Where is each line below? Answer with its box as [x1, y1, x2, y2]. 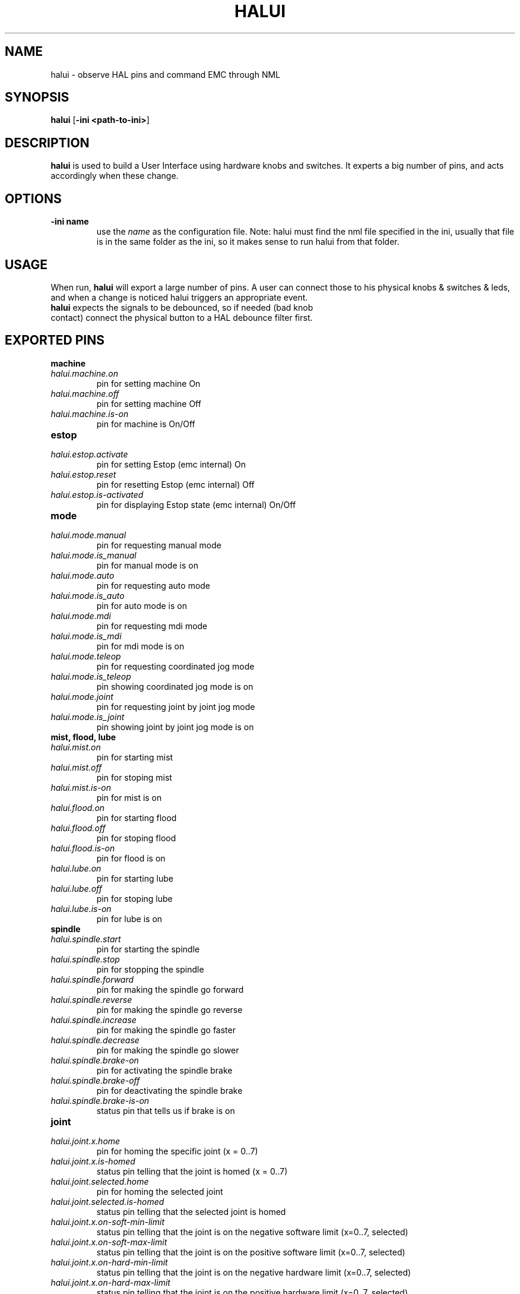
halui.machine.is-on [50, 408, 129, 419]
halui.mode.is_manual [50, 550, 137, 560]
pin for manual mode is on [96, 560, 198, 570]
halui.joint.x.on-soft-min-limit [50, 1216, 164, 1227]
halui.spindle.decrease [50, 1034, 139, 1045]
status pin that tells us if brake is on [96, 1105, 235, 1116]
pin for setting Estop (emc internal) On [96, 459, 246, 469]
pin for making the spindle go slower [96, 1044, 239, 1055]
